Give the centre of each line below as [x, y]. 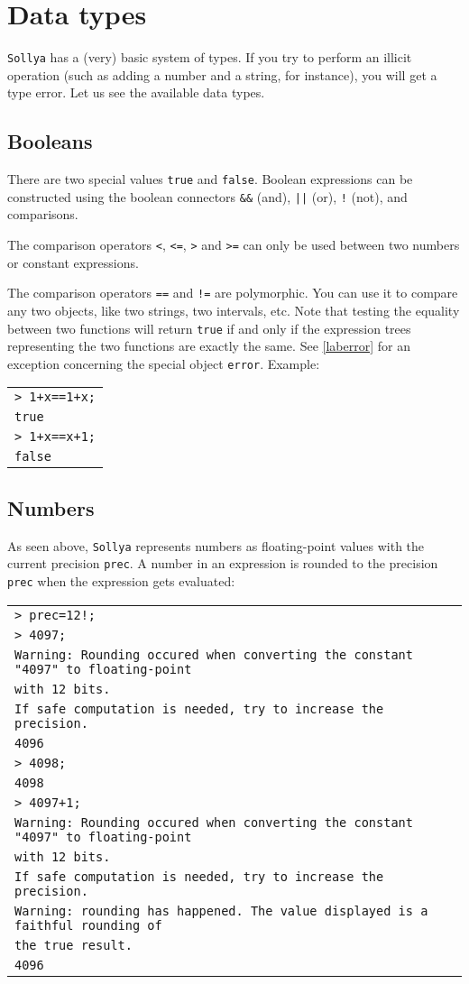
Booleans [50, 141]
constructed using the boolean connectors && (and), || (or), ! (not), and [207, 196]
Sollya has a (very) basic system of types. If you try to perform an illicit [210, 57]
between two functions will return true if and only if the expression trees [209, 328]
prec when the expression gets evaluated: [121, 581]
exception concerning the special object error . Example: [164, 363]
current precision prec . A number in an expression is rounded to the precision [223, 563]
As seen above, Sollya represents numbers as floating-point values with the [216, 545]
